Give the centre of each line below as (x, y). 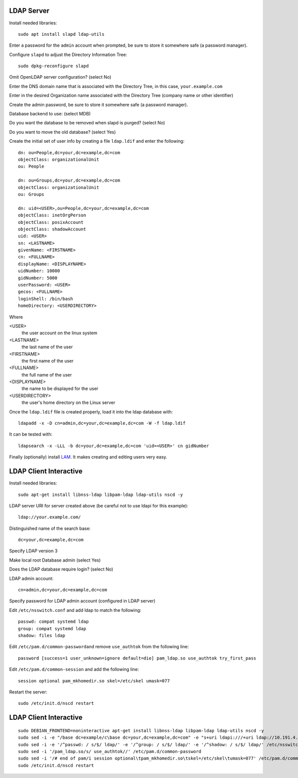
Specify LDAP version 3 (34, 551)
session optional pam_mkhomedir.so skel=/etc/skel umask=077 (94, 681)
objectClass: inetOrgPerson (52, 215)
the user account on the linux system (60, 333)
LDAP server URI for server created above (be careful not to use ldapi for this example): (99, 505)
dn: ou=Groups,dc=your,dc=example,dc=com (69, 181)
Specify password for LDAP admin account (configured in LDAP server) (82, 601)
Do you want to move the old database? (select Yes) (63, 132)
